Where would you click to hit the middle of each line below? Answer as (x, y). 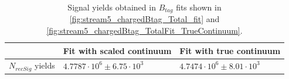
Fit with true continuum (230, 50)
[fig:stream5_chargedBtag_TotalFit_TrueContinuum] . (144, 30)
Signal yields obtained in (112, 7)
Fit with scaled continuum (117, 50)
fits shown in (199, 7)
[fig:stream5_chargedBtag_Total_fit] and (144, 19)
